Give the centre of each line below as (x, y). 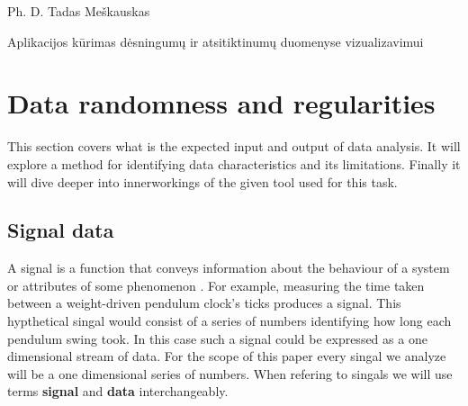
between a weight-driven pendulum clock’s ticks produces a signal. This (204, 303)
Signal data (61, 230)
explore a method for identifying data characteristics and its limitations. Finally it (234, 163)
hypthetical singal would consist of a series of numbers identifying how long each (229, 321)
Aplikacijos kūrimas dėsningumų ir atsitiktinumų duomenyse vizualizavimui (216, 41)
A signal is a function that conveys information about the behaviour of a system (229, 268)
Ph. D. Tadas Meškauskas (79, 11)
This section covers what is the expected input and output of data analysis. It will (234, 146)
